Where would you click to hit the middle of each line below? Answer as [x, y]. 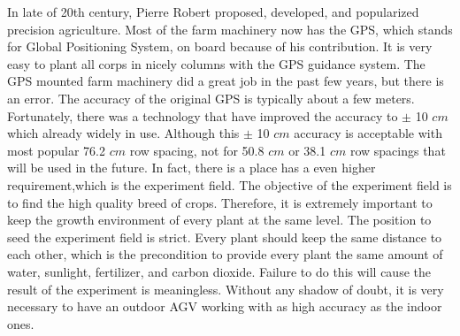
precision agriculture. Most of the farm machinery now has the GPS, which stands [230, 29]
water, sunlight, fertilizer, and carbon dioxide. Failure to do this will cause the [219, 271]
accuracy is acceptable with [368, 133]
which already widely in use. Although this [123, 133]
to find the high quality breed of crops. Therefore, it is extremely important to [220, 202]
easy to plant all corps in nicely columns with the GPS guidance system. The [216, 63]
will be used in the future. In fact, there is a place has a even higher [192, 168]
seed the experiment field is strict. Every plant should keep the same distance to [225, 237]
